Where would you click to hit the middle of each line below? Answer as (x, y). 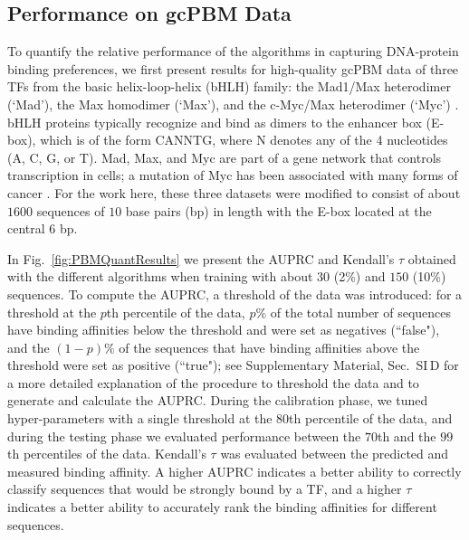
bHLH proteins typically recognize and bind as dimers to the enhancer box (215, 122)
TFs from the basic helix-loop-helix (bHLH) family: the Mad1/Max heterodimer (229, 86)
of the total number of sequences (361, 312)
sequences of (71, 210)
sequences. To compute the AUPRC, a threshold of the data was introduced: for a (235, 294)
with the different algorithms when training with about (160, 276)
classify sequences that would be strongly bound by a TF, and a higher (205, 489)
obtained (432, 258)
